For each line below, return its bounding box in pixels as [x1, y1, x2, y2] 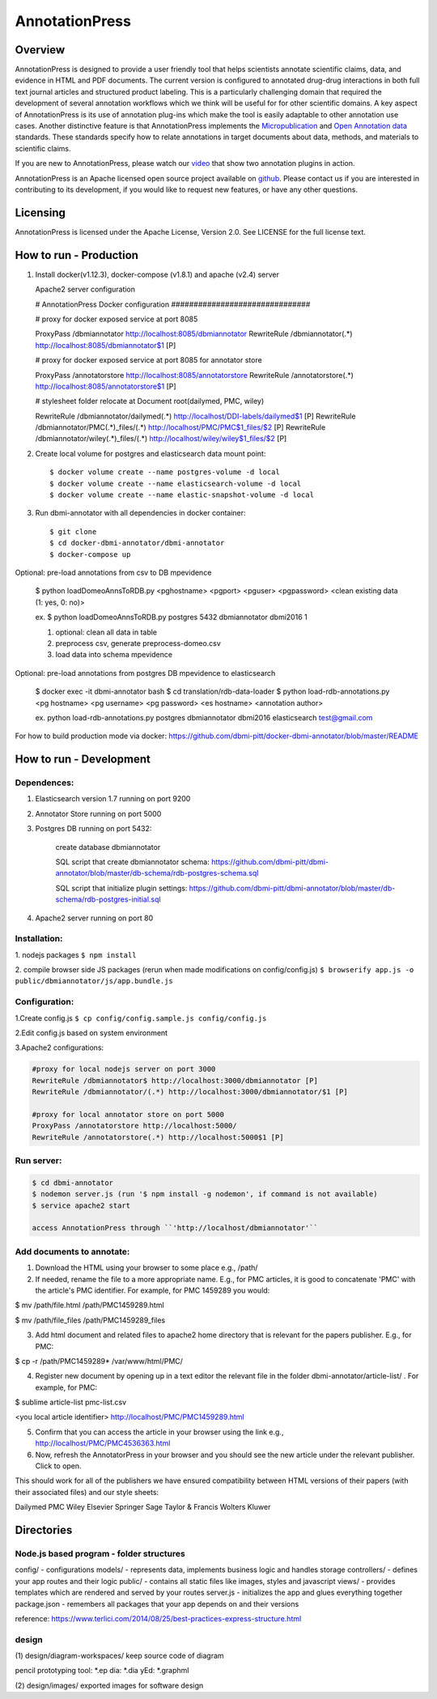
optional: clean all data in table [55, 627, 158, 637]
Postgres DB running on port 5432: [35, 824, 152, 834]
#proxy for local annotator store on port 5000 [32, 1110, 224, 1119]
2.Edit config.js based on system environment [15, 1028, 168, 1038]
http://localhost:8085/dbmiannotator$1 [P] [35, 340, 176, 350]
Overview [15, 43, 66, 57]
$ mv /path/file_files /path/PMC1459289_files [15, 1315, 166, 1325]
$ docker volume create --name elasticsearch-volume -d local [49, 478, 302, 488]
